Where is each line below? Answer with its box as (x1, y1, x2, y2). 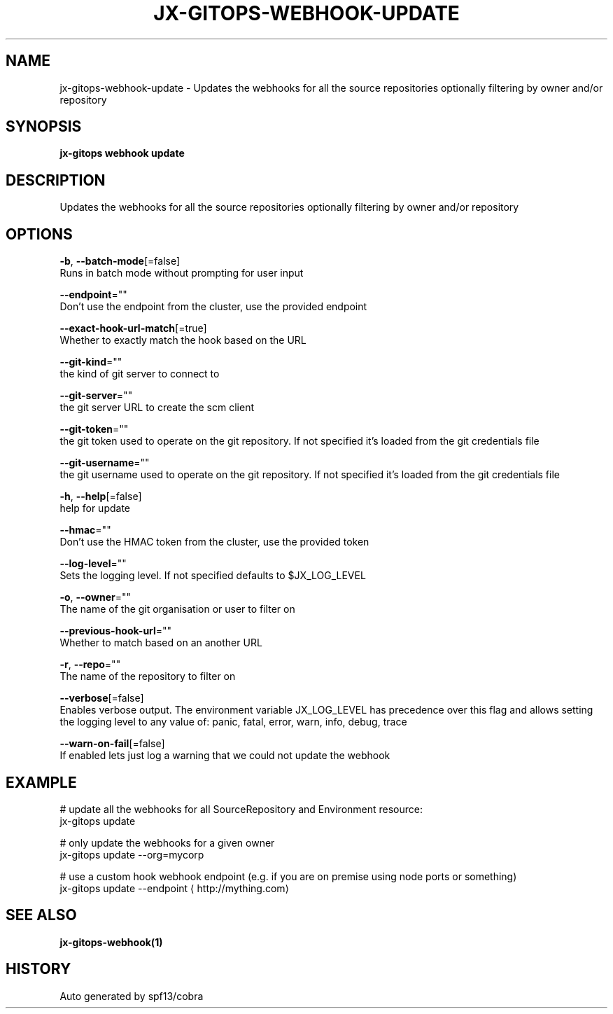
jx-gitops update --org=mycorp (59, 848, 204, 861)
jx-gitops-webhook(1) (59, 936, 163, 948)
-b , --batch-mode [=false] (59, 255, 181, 268)
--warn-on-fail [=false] (59, 737, 165, 750)
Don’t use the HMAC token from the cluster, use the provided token (59, 536, 369, 548)
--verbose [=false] (59, 692, 144, 704)
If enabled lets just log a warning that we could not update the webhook (59, 749, 390, 762)
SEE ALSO (6, 906, 77, 924)
